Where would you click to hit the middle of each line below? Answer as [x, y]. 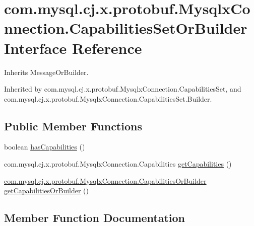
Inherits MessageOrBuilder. [46, 72]
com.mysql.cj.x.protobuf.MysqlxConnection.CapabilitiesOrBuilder [105, 180]
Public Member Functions [73, 126]
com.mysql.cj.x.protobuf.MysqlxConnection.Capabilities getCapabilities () [118, 164]
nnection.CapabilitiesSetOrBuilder [126, 28]
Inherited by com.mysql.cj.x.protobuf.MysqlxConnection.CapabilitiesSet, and [123, 89]
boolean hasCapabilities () [45, 147]
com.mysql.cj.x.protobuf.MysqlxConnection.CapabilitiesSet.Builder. [108, 98]
